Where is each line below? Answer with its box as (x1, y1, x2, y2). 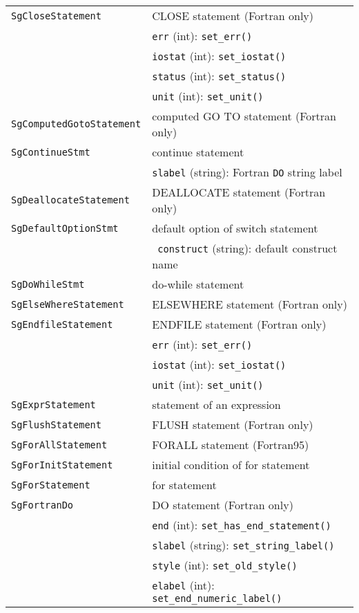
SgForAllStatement (11, 439, 108, 450)
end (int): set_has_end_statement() (152, 517, 331, 533)
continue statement (152, 144, 244, 160)
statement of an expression (152, 396, 281, 412)
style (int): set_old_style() (152, 557, 298, 573)
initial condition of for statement (152, 457, 310, 473)
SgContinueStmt (11, 146, 90, 158)
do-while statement (152, 276, 244, 292)
